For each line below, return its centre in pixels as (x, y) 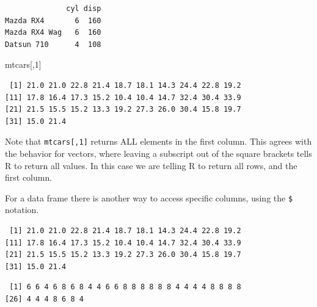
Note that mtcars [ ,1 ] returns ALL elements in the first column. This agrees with (158, 141)
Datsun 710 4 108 (53, 44)
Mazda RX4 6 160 (53, 20)
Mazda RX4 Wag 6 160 (53, 33)
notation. (22, 210)
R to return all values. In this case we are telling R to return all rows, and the (151, 165)
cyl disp (84, 9)
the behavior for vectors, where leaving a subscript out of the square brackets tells (158, 153)
